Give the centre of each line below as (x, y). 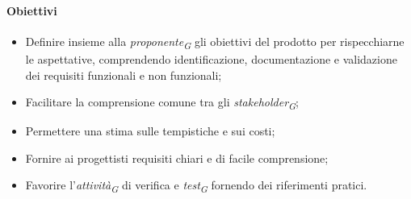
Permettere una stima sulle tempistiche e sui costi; (150, 131)
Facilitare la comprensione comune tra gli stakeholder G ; (162, 103)
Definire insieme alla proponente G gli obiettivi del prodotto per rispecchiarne (215, 42)
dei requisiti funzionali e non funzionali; (124, 75)
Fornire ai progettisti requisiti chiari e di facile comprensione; (177, 158)
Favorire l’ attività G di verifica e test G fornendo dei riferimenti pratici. (196, 186)
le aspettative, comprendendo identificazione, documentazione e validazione (211, 58)
